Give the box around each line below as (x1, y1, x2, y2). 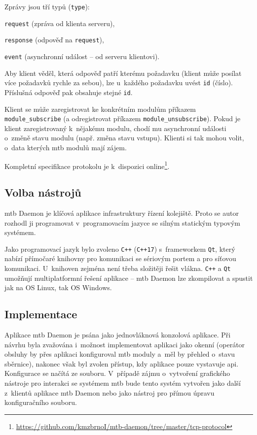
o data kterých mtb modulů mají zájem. (4, 142, 127, 152)
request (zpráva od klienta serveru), (4, 18, 115, 28)
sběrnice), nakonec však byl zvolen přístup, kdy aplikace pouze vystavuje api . (4, 358, 239, 368)
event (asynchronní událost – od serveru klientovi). (4, 51, 160, 61)
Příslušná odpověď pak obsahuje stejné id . (4, 87, 133, 97)
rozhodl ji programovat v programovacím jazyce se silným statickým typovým (4, 217, 240, 228)
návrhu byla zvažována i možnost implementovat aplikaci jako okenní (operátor (4, 339, 245, 349)
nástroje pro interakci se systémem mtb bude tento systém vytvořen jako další (4, 378, 241, 388)
